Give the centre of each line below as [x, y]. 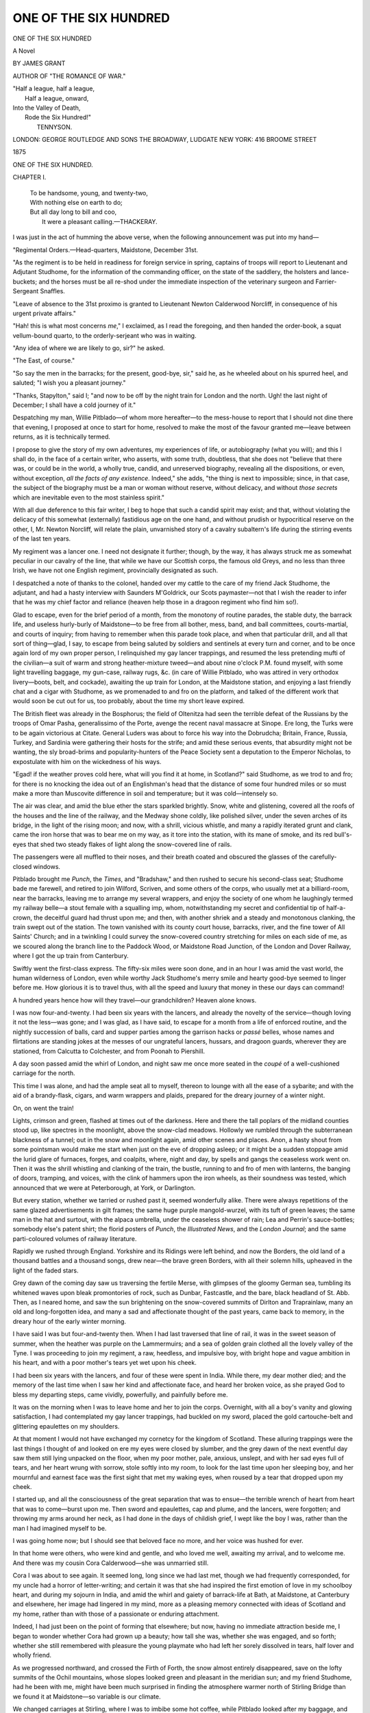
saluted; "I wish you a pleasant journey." [69, 383]
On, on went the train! [44, 1108]
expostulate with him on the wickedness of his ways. [87, 761]
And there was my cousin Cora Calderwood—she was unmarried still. [111, 1563]
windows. [47, 866]
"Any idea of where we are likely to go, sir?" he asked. [89, 348]
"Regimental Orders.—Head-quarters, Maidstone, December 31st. [106, 249]
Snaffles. [52, 291]
